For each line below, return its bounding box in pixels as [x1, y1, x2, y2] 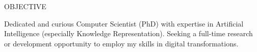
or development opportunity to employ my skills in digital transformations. [4, 38, 239, 48]
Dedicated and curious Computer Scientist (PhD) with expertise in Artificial [4, 18, 244, 29]
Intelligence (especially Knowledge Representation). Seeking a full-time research [4, 28, 253, 39]
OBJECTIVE [4, 1, 46, 11]
